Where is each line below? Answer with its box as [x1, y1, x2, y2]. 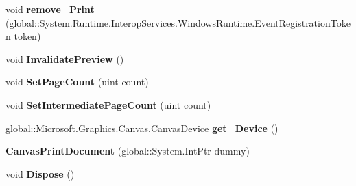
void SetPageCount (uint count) [5, 75, 149, 89]
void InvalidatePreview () [5, 51, 124, 66]
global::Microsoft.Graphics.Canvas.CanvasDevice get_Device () [5, 120, 278, 135]
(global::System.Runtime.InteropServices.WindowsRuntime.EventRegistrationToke [5, 15, 351, 29]
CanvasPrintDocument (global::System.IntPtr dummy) [5, 144, 250, 158]
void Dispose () [5, 166, 75, 181]
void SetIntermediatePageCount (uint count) [5, 97, 211, 111]
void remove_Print [5, 2, 95, 16]
